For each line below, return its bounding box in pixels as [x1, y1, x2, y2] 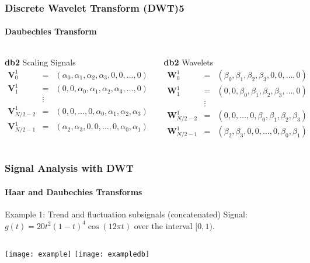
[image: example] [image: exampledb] [5, 250, 150, 259]
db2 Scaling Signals [5, 56, 76, 68]
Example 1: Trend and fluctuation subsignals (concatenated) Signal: [5, 208, 248, 220]
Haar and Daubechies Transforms [5, 185, 142, 198]
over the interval [134, 219, 193, 231]
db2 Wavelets [163, 56, 214, 68]
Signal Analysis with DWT [5, 161, 134, 175]
